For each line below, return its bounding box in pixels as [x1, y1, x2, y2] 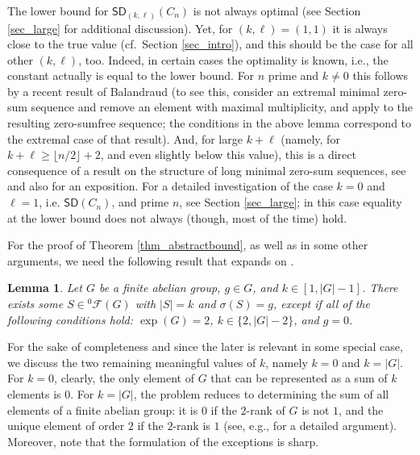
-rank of [246, 401, 285, 418]
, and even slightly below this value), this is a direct [100, 146, 356, 163]
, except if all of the [273, 295, 370, 312]
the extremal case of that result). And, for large [7, 130, 243, 147]
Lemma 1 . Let [7, 279, 82, 296]
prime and [268, 67, 319, 84]
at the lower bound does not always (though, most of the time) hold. [7, 209, 347, 226]
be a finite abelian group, [98, 279, 221, 296]
